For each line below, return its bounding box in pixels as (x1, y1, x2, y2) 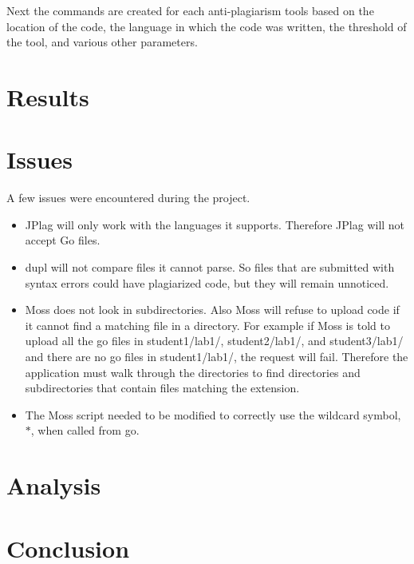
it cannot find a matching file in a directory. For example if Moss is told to (25, 316, 390, 333)
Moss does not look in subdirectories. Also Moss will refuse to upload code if (25, 301, 400, 318)
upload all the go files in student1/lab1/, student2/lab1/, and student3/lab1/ (25, 332, 404, 349)
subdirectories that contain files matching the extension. (25, 379, 300, 396)
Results (6, 80, 89, 113)
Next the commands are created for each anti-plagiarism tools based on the (6, 2, 374, 18)
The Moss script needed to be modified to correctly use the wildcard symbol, (25, 406, 401, 423)
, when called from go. (30, 422, 140, 439)
